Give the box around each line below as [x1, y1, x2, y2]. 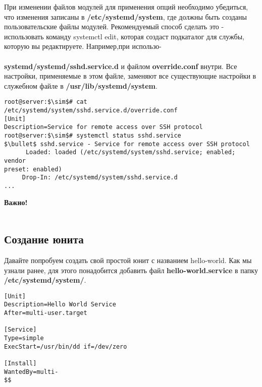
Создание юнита [4, 231, 84, 247]
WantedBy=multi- [4, 368, 59, 375]
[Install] [4, 359, 37, 367]
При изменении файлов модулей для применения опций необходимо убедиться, [4, 2, 248, 12]
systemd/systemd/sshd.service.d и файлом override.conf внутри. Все [4, 60, 237, 71]
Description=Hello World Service [4, 301, 116, 308]
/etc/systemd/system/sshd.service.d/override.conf [4, 107, 178, 114]
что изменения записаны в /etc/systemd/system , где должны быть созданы [4, 11, 247, 22]
